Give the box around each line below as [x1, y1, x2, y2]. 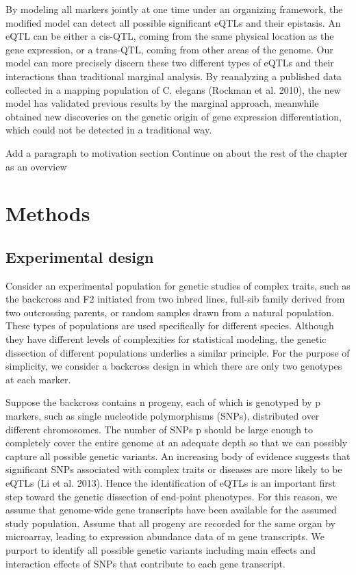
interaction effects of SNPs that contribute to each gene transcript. [5, 556, 285, 570]
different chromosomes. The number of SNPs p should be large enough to [5, 422, 314, 436]
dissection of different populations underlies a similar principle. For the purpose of [5, 345, 350, 359]
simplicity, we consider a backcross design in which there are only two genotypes [5, 359, 342, 373]
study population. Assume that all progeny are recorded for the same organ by [5, 515, 336, 530]
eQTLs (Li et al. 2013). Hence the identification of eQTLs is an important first [5, 476, 336, 490]
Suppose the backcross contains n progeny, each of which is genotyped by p [5, 395, 321, 409]
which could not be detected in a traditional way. [5, 123, 212, 137]
